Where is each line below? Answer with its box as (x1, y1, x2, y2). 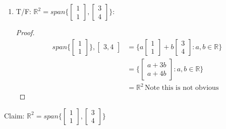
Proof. (16, 27, 35, 37)
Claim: (4, 110, 25, 120)
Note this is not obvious (145, 84, 219, 92)
